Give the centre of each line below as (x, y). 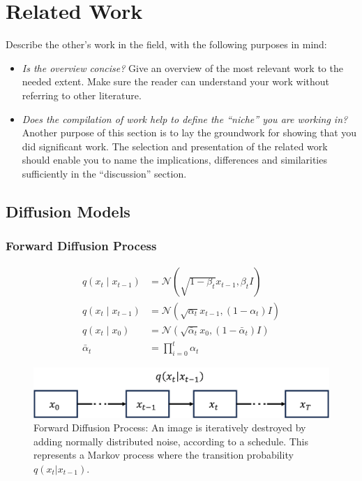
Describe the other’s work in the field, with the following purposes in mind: (166, 44)
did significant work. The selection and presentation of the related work (175, 146)
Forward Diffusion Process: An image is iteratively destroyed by (170, 428)
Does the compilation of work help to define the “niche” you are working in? (185, 119)
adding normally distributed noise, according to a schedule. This (171, 441)
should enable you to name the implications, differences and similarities (174, 160)
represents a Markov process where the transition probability (164, 455)
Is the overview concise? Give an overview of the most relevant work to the (182, 67)
